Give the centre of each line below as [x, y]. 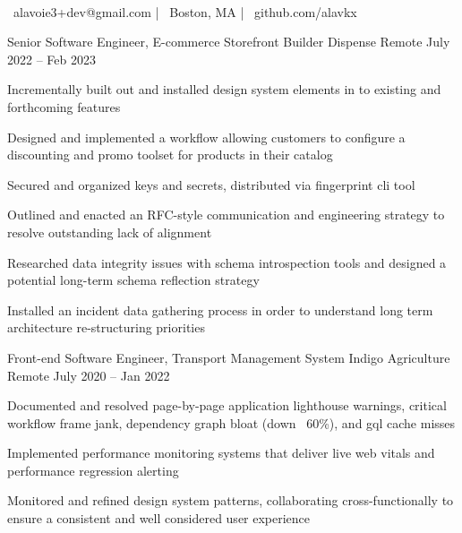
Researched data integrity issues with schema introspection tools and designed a [227, 262]
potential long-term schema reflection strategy [133, 280]
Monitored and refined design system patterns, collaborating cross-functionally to [231, 500]
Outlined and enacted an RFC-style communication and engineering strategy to [226, 215]
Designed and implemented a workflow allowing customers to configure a [206, 137]
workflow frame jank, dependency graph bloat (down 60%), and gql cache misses [231, 422]
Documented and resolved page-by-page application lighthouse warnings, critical [227, 405]
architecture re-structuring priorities [106, 327]
